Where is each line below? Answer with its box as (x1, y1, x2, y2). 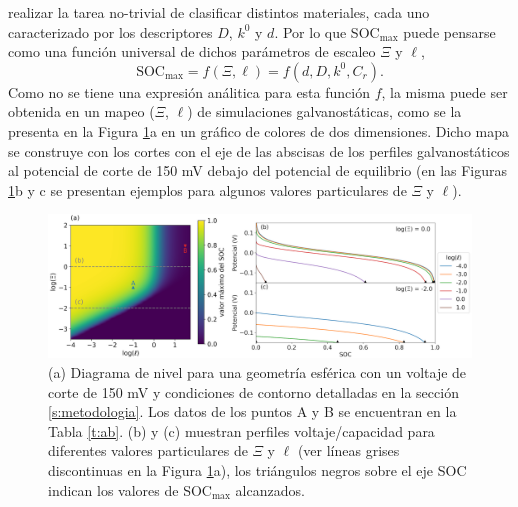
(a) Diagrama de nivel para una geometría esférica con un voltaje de (48, 362, 467, 383)
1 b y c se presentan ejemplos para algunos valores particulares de (8, 179, 407, 200)
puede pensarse (403, 21, 496, 42)
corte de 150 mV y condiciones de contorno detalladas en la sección (48, 381, 459, 402)
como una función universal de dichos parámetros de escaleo (8, 41, 376, 62)
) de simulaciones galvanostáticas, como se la (187, 101, 462, 122)
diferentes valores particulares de (48, 440, 248, 461)
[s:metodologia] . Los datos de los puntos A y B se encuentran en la (48, 401, 457, 422)
